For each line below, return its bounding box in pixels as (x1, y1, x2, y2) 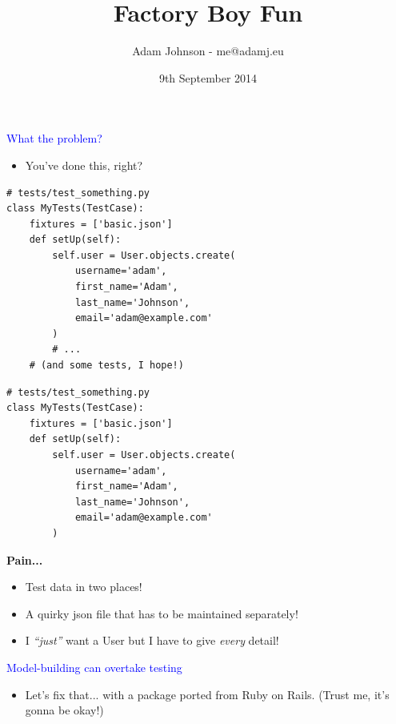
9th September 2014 (158, 69, 258, 86)
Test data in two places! (25, 578, 142, 595)
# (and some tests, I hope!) (29, 360, 184, 372)
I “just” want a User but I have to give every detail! (25, 632, 279, 649)
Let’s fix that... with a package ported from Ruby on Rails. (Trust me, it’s (25, 686, 390, 702)
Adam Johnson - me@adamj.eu (132, 42, 284, 59)
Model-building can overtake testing (6, 658, 182, 675)
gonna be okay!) (25, 702, 104, 718)
